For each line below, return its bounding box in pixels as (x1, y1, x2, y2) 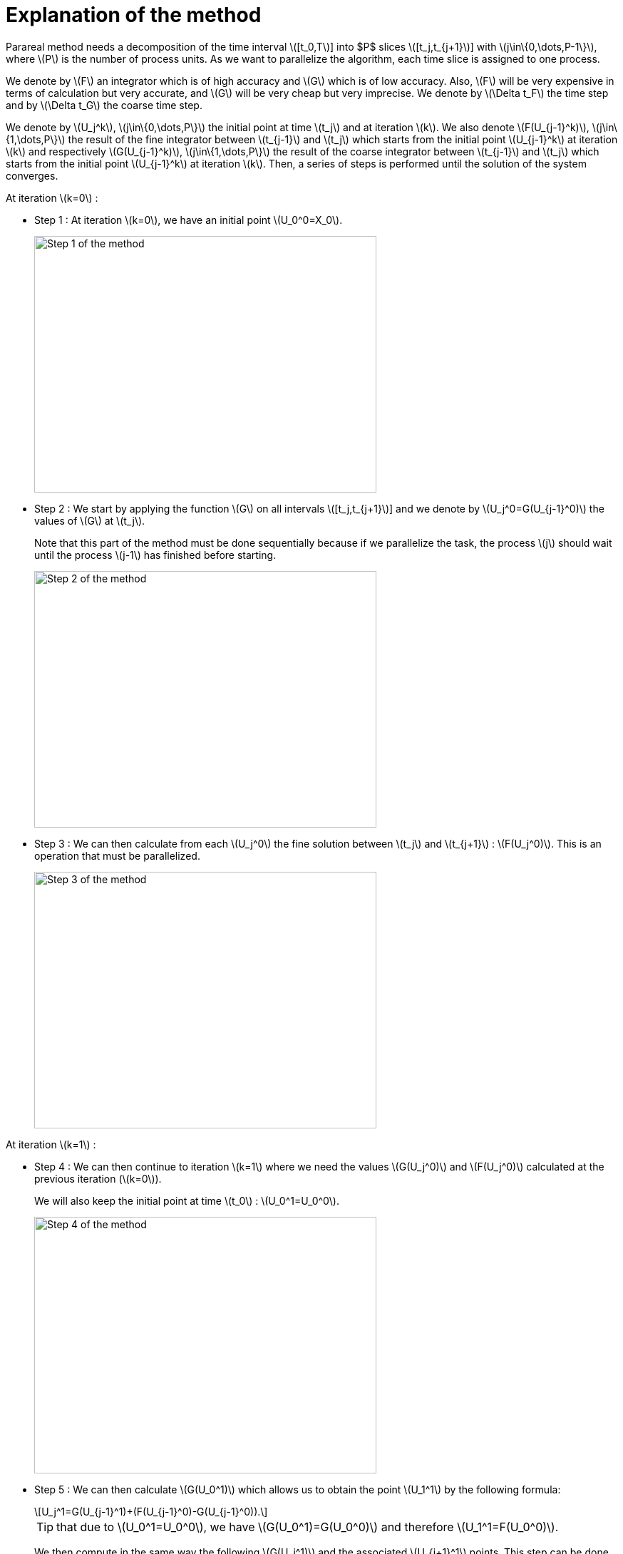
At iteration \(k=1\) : (6, 1138, 96, 1151)
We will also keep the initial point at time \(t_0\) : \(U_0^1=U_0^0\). (34, 1194, 339, 1207)
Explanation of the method (6, 3, 262, 27)
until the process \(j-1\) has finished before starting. (34, 548, 277, 561)
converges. (6, 169, 58, 182)
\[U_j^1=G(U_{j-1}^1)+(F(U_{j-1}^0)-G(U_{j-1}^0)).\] (34, 1505, 268, 1518)
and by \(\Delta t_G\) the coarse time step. (6, 98, 202, 111)
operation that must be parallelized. (34, 849, 200, 862)
